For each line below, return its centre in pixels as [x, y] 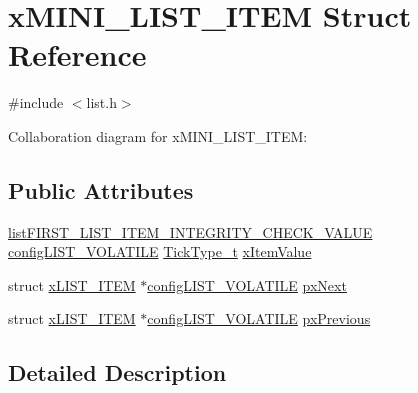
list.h [101, 102]
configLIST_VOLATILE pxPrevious [259, 318]
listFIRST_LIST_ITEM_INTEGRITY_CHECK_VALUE [190, 231]
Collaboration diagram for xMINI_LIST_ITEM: [158, 135]
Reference [77, 54]
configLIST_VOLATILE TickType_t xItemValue [160, 251]
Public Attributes [101, 189]
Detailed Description [117, 372]
